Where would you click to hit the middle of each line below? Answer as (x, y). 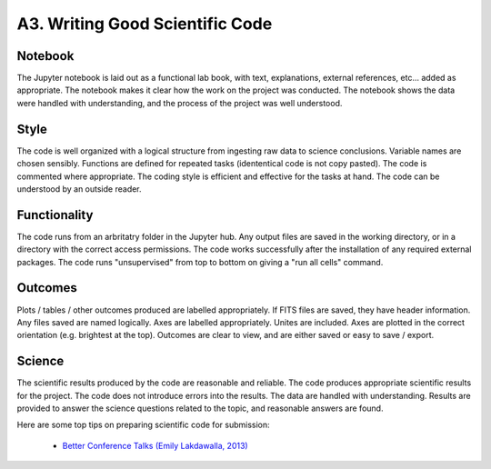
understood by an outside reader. (79, 189)
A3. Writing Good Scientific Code (145, 24)
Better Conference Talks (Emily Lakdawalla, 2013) (155, 445)
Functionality (55, 215)
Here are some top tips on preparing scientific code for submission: (143, 425)
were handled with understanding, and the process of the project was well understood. (180, 103)
